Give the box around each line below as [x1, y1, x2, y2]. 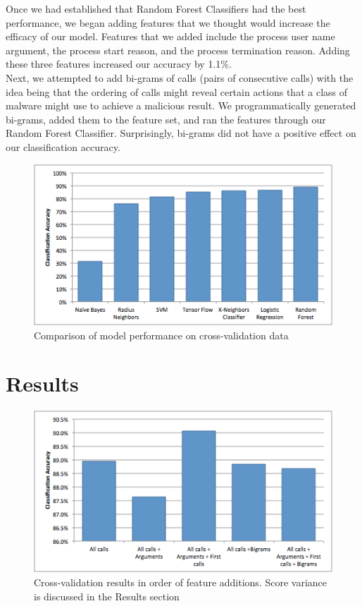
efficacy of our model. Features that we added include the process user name [6, 29, 335, 44]
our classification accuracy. [6, 139, 120, 154]
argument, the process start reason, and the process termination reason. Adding [6, 42, 350, 57]
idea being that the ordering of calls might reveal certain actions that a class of [6, 84, 348, 99]
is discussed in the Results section [34, 588, 180, 603]
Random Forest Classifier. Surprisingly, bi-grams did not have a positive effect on [6, 126, 356, 140]
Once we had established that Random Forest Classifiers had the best [6, 1, 306, 16]
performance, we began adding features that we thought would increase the [6, 15, 330, 30]
